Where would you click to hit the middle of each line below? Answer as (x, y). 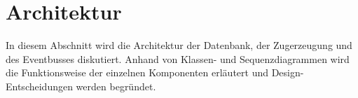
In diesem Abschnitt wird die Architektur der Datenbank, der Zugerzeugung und (179, 45)
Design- (288, 72)
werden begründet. (116, 86)
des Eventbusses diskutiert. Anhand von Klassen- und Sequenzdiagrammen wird (178, 58)
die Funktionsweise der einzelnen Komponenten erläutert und (137, 72)
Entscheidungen (39, 86)
